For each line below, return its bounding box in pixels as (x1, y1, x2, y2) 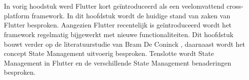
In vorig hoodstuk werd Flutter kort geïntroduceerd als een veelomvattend (4, 1, 225, 11)
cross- (226, 1, 244, 11)
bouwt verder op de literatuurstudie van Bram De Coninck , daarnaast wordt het (4, 39, 246, 49)
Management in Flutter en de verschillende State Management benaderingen (4, 57, 232, 67)
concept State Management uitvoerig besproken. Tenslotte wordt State (4, 48, 214, 58)
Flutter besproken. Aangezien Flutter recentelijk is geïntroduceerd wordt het (4, 20, 232, 30)
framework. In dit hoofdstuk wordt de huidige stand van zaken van (32, 10, 231, 20)
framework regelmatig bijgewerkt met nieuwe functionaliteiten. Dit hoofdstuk (4, 29, 233, 39)
